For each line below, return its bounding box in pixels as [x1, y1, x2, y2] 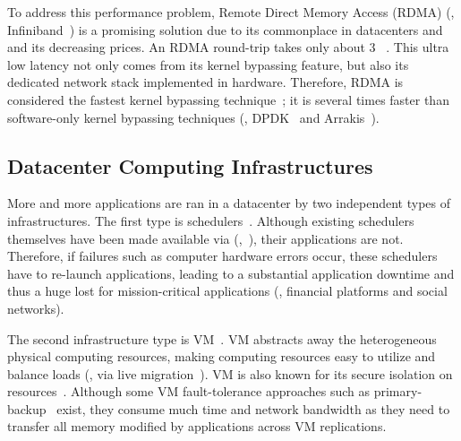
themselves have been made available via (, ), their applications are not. [7, 229, 404, 247]
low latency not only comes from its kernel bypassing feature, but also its [7, 55, 409, 73]
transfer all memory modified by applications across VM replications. [7, 417, 387, 436]
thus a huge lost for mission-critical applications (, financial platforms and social [7, 281, 448, 300]
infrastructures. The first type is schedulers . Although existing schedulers [7, 211, 414, 229]
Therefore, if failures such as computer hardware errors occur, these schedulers [7, 246, 438, 265]
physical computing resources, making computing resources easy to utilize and [7, 347, 436, 366]
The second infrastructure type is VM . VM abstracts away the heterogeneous [7, 329, 437, 348]
